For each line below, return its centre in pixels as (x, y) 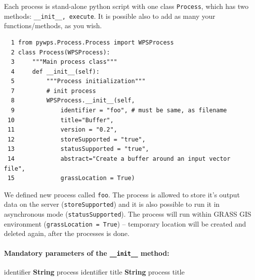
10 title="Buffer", (61, 120)
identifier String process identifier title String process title (94, 271)
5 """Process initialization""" (78, 81)
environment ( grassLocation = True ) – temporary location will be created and (125, 223)
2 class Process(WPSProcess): (61, 52)
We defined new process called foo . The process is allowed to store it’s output (122, 194)
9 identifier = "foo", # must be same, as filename (119, 111)
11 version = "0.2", (63, 130)
